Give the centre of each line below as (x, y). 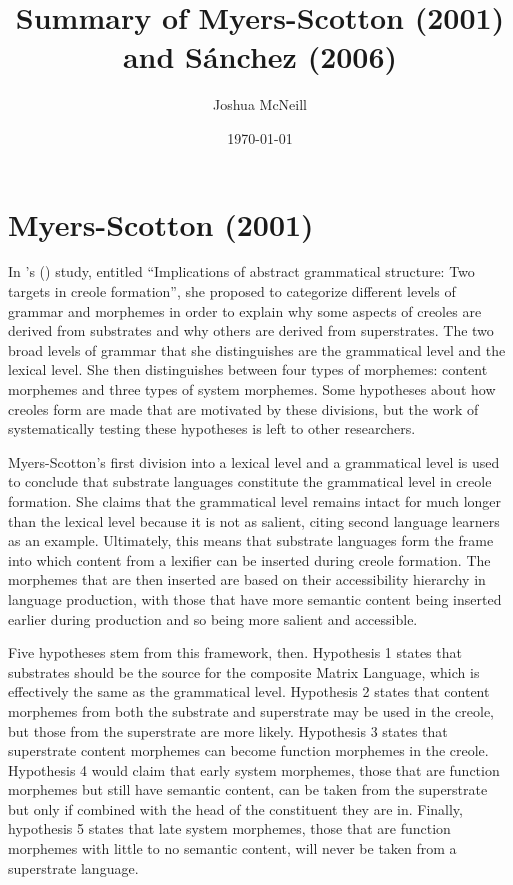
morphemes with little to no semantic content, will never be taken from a (232, 848)
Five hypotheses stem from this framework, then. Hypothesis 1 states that (235, 652)
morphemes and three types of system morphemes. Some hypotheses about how (252, 389)
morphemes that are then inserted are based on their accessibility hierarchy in (247, 579)
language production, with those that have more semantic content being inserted (255, 598)
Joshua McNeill (260, 104)
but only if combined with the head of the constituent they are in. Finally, (235, 808)
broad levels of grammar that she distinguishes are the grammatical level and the (257, 349)
